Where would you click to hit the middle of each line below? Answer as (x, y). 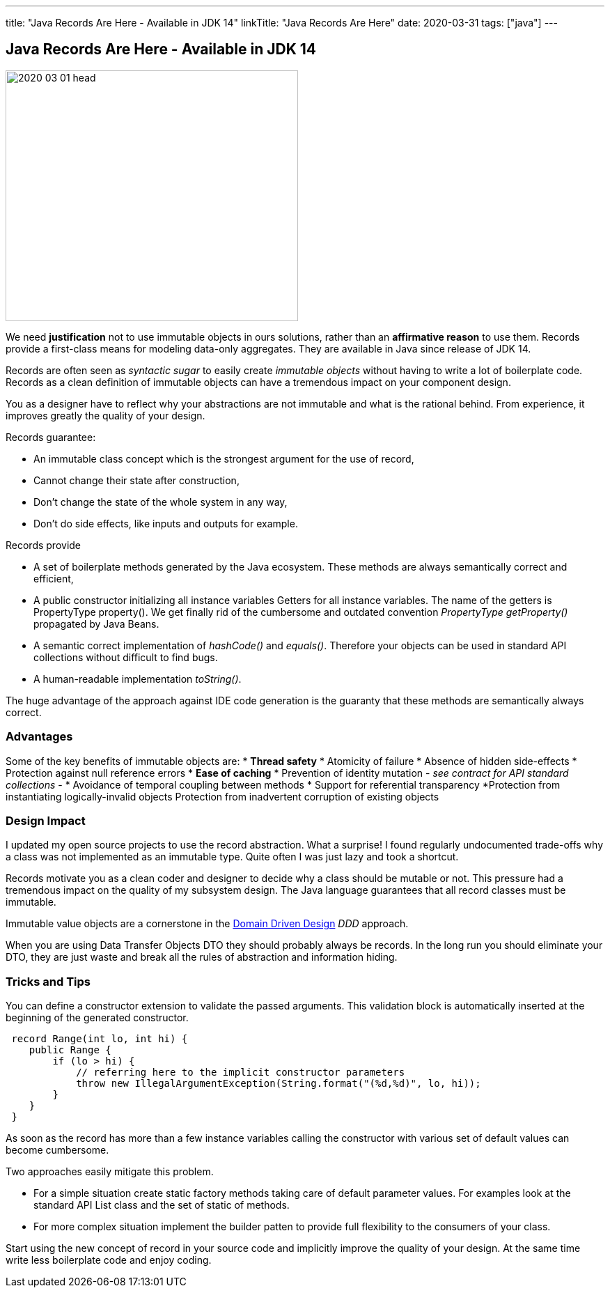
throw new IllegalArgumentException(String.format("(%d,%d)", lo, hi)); (279, 1084)
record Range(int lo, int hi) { (100, 1039)
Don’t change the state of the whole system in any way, (161, 502)
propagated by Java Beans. (96, 624)
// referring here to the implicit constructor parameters (241, 1073)
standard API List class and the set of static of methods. (162, 1205)
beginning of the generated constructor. (97, 1018)
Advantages (39, 737)
